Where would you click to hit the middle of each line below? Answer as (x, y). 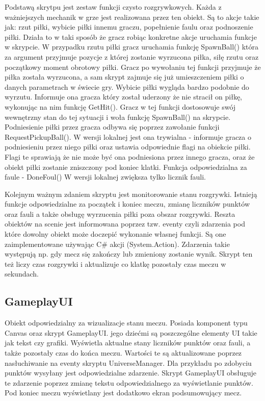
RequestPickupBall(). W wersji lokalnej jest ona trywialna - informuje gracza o (128, 136)
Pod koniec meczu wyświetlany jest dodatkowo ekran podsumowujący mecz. (123, 393)
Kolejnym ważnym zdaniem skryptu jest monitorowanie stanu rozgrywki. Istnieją (131, 194)
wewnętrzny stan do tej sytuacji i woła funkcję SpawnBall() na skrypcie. (118, 117)
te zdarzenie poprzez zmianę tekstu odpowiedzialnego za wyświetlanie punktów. (129, 382)
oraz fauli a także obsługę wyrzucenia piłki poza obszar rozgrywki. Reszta (120, 214)
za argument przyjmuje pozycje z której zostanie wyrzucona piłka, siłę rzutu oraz (132, 56)
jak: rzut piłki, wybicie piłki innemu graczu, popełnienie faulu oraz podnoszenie (129, 27)
